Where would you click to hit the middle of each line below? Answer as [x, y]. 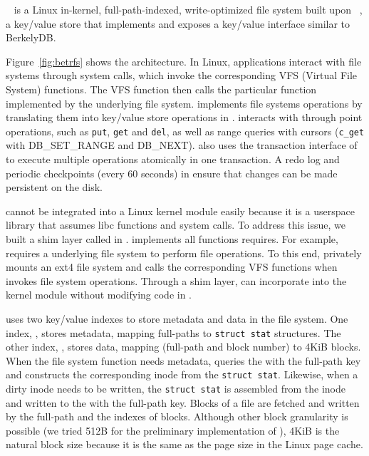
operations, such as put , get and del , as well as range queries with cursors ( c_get [185, 131]
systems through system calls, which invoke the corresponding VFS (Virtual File [182, 75]
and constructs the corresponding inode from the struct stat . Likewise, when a [182, 374]
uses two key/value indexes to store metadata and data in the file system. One [177, 318]
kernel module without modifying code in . [99, 295]
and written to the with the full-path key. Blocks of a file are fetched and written [183, 402]
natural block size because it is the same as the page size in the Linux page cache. [184, 444]
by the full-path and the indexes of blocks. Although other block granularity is [177, 416]
